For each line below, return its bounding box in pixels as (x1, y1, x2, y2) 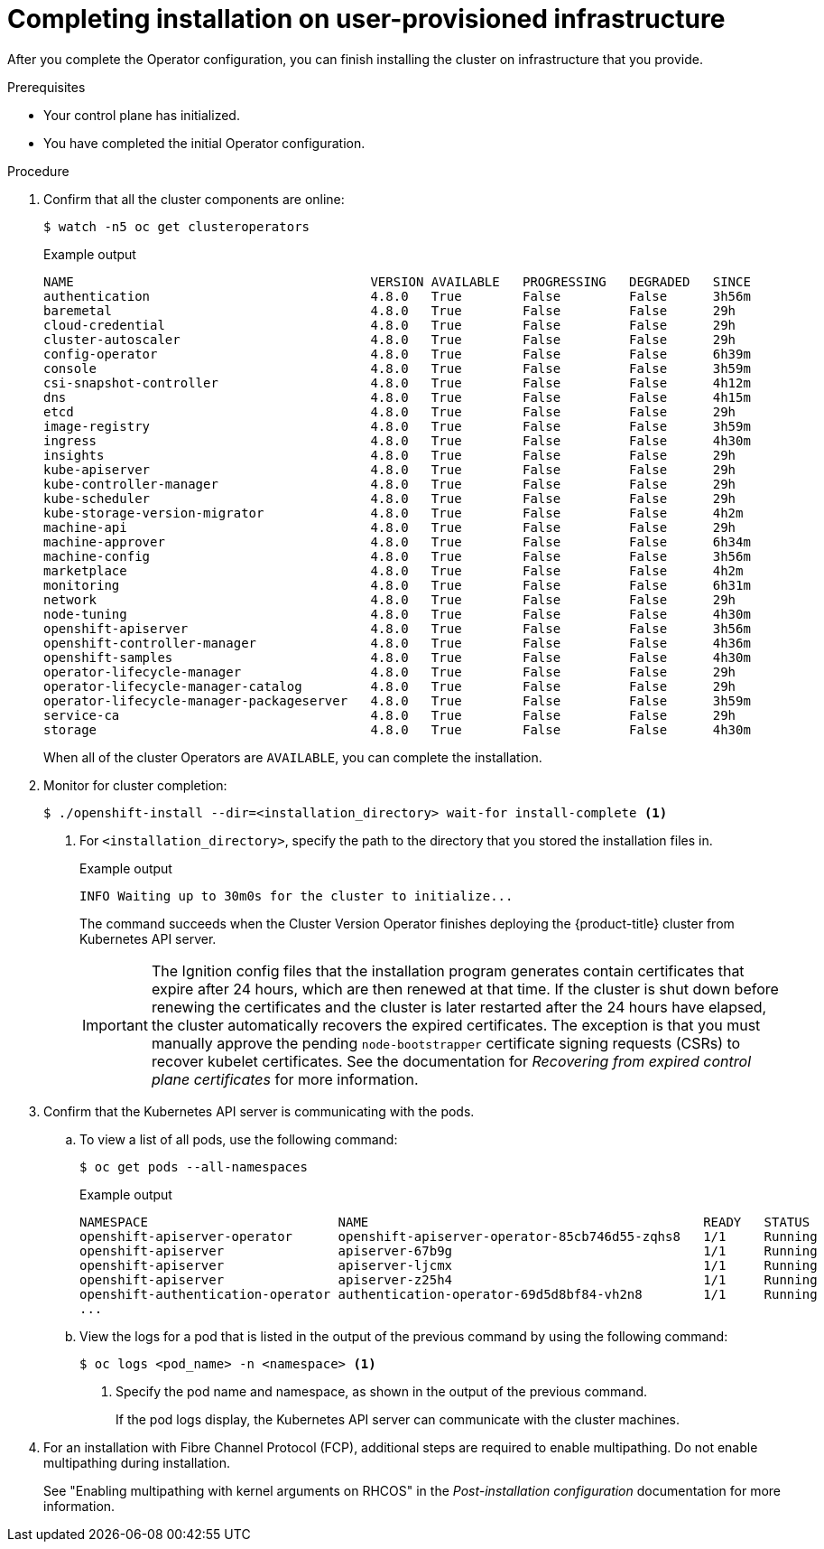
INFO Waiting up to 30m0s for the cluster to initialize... (79, 888, 514, 903)
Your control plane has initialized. (43, 107, 240, 123)
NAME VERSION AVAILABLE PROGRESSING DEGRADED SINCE (43, 274, 751, 289)
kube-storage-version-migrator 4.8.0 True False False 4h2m (43, 505, 744, 520)
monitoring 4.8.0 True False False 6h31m (43, 577, 751, 593)
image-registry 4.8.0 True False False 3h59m (43, 418, 751, 434)
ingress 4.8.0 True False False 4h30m (43, 433, 751, 448)
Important (82, 1015, 148, 1034)
